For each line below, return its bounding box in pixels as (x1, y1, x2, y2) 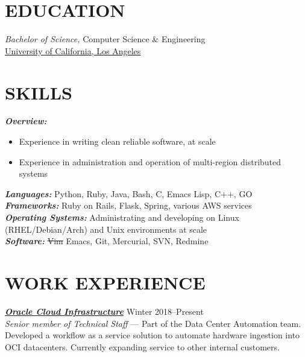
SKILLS (5, 80, 72, 104)
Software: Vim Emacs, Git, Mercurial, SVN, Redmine (5, 235, 209, 247)
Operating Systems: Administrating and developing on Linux (5, 211, 239, 223)
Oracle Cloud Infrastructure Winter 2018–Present (5, 305, 204, 317)
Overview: (5, 115, 47, 127)
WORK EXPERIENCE (5, 270, 206, 294)
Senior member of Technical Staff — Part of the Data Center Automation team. (5, 317, 301, 329)
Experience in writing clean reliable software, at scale (19, 135, 216, 148)
